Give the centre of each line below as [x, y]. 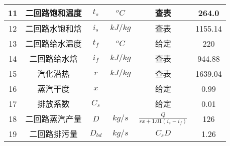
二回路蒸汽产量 [53, 119]
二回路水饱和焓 [53, 28]
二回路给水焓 [53, 58]
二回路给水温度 [53, 43]
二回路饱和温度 [53, 13]
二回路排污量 [53, 134]
